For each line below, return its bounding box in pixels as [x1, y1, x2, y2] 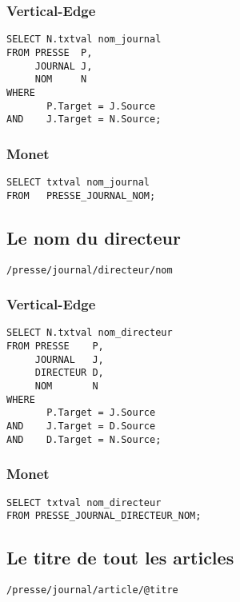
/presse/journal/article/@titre [6, 584, 178, 596]
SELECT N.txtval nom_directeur [6, 327, 173, 339]
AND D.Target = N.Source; [6, 433, 162, 445]
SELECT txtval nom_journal [6, 177, 150, 189]
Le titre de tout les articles [6, 545, 234, 570]
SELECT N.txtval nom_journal [6, 34, 162, 46]
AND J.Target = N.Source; [6, 114, 162, 126]
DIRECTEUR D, [34, 367, 104, 379]
